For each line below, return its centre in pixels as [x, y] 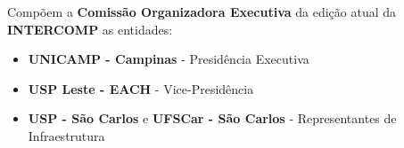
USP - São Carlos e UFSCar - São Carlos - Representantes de [212, 118]
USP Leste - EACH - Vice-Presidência [141, 88]
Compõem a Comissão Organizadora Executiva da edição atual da [202, 12]
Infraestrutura [66, 135]
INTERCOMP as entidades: [90, 29]
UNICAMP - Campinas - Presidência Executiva [169, 59]
